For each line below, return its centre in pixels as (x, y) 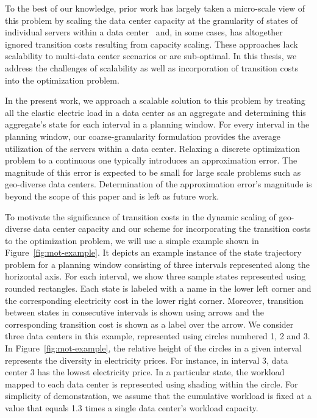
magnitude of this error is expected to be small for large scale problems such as (153, 172)
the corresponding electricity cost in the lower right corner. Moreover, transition (154, 300)
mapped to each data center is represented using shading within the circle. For (151, 384)
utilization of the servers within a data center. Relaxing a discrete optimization (152, 148)
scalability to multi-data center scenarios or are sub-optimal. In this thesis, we (151, 56)
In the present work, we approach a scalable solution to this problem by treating (155, 100)
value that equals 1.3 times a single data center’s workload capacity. (132, 408)
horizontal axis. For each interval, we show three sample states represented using (155, 276)
